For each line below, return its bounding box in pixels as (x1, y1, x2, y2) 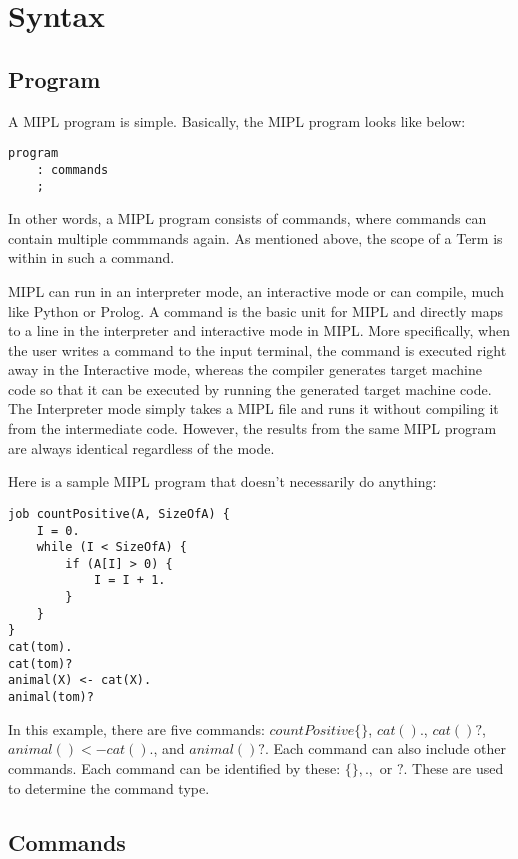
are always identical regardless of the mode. (8, 437, 275, 458)
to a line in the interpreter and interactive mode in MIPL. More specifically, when (8, 320, 510, 341)
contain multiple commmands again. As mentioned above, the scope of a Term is (8, 227, 503, 248)
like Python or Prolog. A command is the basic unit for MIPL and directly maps (8, 300, 504, 321)
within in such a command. (8, 247, 175, 268)
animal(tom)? (8, 690, 94, 705)
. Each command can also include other (264, 738, 506, 759)
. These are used (403, 757, 504, 778)
